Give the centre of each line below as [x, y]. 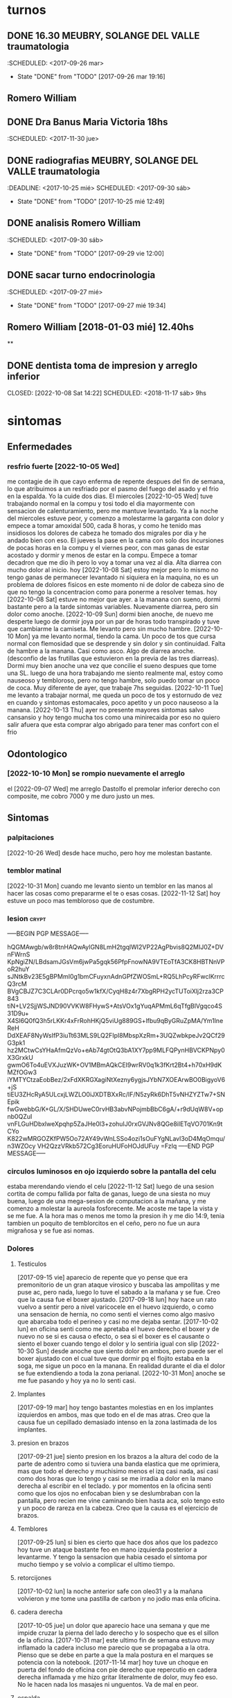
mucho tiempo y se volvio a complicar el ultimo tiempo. [96, 1564]
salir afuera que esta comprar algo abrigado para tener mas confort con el [113, 725]
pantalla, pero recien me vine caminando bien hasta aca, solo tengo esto [121, 1500]
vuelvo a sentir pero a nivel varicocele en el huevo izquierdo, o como [115, 1307]
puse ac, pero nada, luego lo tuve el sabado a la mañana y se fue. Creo [118, 1292]
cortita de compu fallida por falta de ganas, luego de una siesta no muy [109, 1194]
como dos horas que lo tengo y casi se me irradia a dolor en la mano [115, 1478]
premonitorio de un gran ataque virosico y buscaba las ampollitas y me [118, 1285]
